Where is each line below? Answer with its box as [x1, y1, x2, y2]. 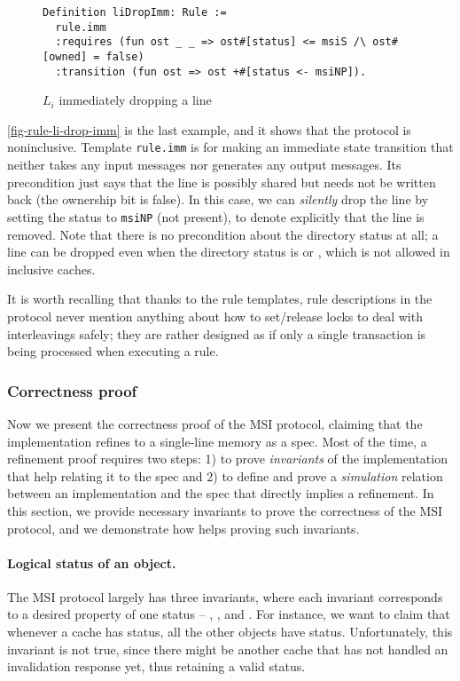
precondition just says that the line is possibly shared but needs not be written [7, 172, 436, 191]
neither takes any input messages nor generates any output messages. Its [7, 155, 402, 174]
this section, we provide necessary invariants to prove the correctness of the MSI [7, 501, 443, 519]
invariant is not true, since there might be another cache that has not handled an [7, 639, 448, 658]
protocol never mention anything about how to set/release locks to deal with [7, 306, 423, 325]
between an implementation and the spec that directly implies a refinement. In [7, 484, 434, 503]
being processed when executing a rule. [7, 342, 219, 360]
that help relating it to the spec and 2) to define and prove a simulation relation [7, 466, 443, 485]
